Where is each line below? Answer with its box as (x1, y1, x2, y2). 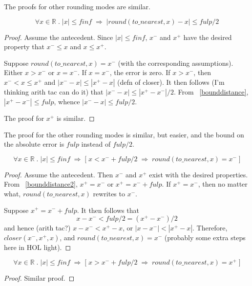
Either (4, 67, 23, 77)
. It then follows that (77, 205, 139, 215)
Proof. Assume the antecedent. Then (4, 169, 113, 179)
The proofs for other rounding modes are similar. (4, 1, 150, 11)
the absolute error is (4, 139, 64, 149)
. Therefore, (192, 223, 228, 233)
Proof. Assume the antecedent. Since (4, 32, 113, 42)
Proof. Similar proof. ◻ (4, 272, 75, 283)
